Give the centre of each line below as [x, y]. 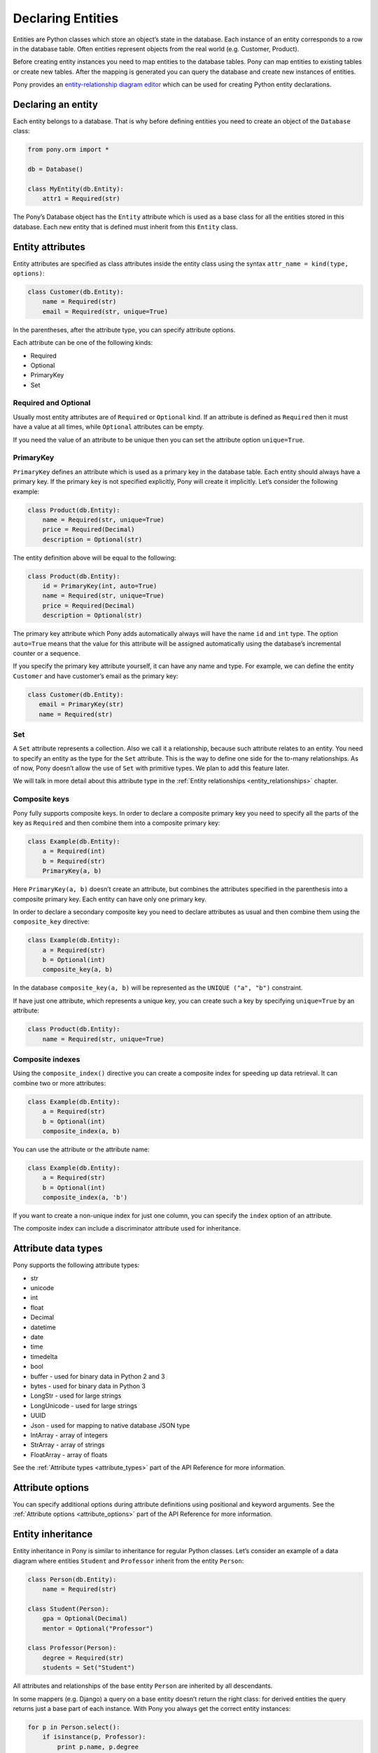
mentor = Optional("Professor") [98, 1628]
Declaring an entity [55, 104]
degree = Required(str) [83, 1658]
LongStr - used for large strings [76, 1396]
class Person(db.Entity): [72, 1579]
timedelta [44, 1356]
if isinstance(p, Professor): [94, 1737]
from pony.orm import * [69, 150]
